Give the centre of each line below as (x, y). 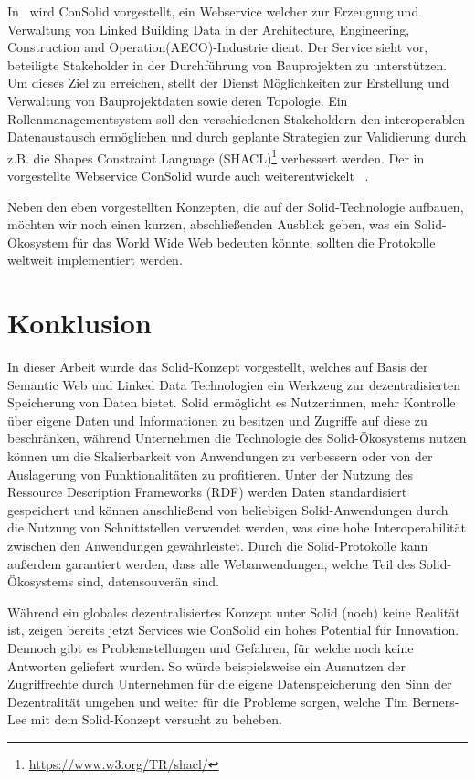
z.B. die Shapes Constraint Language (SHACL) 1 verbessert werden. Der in (216, 156)
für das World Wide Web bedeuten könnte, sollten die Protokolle (254, 242)
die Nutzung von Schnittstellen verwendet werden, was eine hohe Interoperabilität (237, 527)
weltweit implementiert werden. (95, 260)
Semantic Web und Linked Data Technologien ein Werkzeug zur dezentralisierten (234, 384)
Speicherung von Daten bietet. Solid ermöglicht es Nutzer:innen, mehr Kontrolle (232, 402)
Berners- (436, 701)
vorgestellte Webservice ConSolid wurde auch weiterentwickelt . (188, 175)
